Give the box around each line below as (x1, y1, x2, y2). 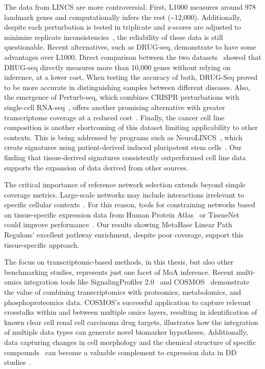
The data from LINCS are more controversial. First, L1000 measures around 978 (4, 2, 256, 12)
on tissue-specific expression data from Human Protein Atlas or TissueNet (4, 209, 240, 220)
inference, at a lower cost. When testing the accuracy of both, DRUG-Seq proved (4, 72, 258, 82)
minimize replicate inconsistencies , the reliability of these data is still (4, 31, 223, 42)
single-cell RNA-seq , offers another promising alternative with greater (4, 101, 225, 112)
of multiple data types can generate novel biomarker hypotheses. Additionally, (4, 327, 248, 337)
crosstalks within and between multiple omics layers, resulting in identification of (4, 307, 257, 317)
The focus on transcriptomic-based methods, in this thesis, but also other (4, 256, 234, 267)
